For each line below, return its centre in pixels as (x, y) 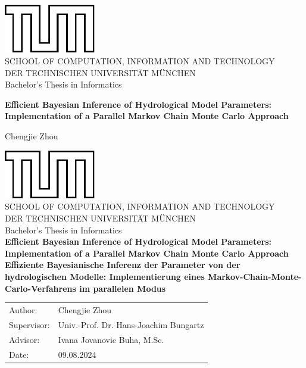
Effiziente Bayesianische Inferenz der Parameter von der (123, 265)
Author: (23, 309)
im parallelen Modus (123, 288)
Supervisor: (29, 324)
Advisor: (24, 339)
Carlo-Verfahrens (40, 288)
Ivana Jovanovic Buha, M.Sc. (111, 339)
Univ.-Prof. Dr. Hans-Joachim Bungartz (131, 324)
